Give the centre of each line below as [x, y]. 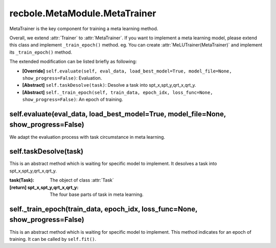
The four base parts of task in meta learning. [97, 194]
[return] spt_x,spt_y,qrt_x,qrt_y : [44, 187]
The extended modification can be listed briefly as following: [73, 62]
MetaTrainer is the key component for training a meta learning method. [84, 29]
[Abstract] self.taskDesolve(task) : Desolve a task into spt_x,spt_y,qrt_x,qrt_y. [109, 85]
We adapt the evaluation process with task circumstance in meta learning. [87, 137]
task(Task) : [22, 180]
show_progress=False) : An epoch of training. [73, 100]
